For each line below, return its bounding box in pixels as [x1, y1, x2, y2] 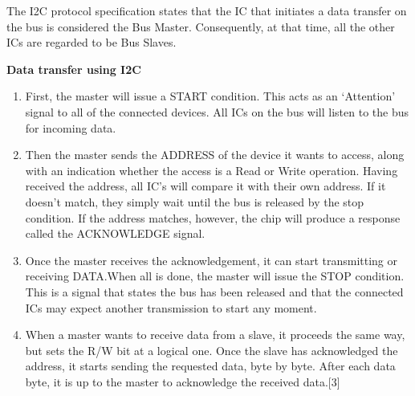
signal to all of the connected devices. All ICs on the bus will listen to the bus [25, 103, 409, 120]
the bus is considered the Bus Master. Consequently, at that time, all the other [6, 18, 395, 35]
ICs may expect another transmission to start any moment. [25, 299, 317, 316]
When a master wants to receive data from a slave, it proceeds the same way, [25, 326, 405, 343]
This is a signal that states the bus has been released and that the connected [25, 283, 404, 300]
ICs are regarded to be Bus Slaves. [6, 34, 177, 51]
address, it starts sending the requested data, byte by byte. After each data [25, 357, 396, 374]
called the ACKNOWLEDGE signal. [25, 225, 205, 242]
